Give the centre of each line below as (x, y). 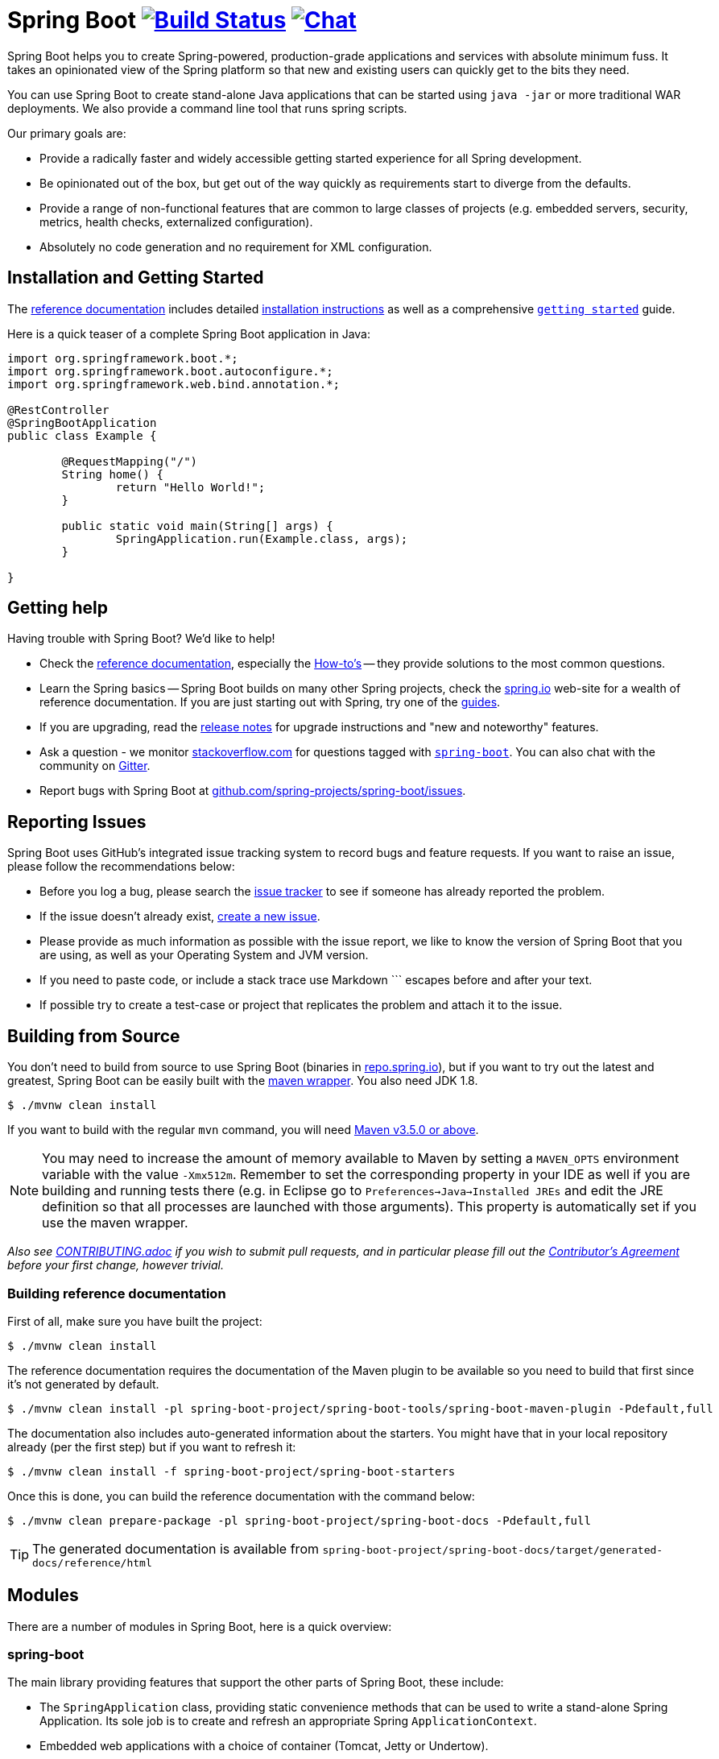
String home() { (112, 474)
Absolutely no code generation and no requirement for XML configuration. (236, 246)
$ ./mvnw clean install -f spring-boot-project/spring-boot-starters (231, 1471)
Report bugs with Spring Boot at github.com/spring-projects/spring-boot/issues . (253, 791)
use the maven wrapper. (115, 1223)
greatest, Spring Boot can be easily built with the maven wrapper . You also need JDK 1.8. (243, 1081)
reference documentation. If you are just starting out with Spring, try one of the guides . (270, 702)
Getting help (58, 608)
